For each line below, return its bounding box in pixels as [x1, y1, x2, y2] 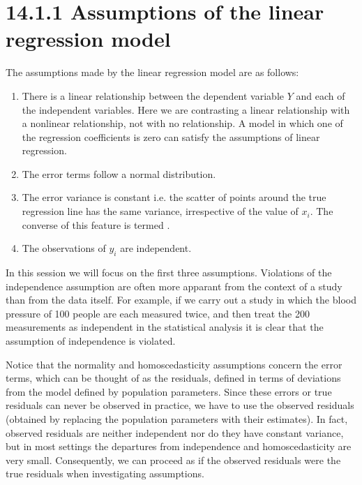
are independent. [120, 241, 192, 255]
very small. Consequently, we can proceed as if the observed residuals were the [6, 452, 341, 467]
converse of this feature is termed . [22, 217, 170, 232]
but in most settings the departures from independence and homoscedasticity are [6, 439, 352, 454]
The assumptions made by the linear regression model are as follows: [6, 65, 299, 80]
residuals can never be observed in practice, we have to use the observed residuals [6, 398, 354, 412]
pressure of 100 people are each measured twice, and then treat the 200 [6, 306, 310, 320]
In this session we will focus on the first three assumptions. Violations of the [6, 265, 332, 280]
